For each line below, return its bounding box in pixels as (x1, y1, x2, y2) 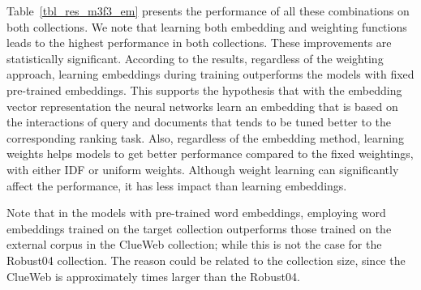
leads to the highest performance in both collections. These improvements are (6, 34, 392, 51)
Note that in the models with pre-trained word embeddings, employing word (6, 204, 386, 221)
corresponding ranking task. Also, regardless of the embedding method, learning (6, 129, 404, 146)
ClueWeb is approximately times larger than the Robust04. (6, 267, 300, 284)
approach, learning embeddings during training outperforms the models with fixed (6, 66, 415, 83)
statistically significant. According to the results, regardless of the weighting (6, 49, 384, 66)
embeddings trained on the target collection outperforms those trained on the (6, 220, 392, 237)
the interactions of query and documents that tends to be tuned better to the (6, 113, 392, 130)
